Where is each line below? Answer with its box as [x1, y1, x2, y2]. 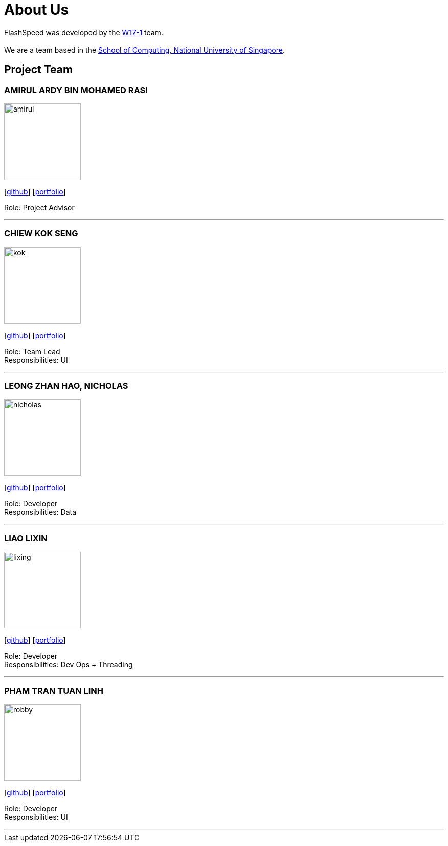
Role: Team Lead [4, 346, 60, 356]
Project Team [4, 63, 73, 76]
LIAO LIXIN [4, 533, 48, 544]
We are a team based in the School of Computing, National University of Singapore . [4, 45, 285, 54]
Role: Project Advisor [4, 203, 75, 212]
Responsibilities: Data [4, 508, 77, 517]
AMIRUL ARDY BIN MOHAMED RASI [4, 84, 148, 95]
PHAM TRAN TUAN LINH [4, 685, 104, 696]
